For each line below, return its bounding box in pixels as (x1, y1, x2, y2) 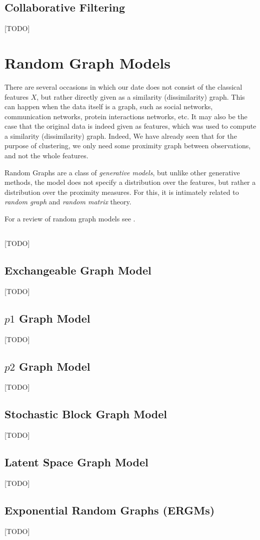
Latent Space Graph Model (4, 454, 148, 470)
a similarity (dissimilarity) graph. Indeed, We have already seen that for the (4, 130, 237, 141)
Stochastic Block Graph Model (4, 406, 167, 422)
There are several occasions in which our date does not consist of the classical (4, 81, 242, 92)
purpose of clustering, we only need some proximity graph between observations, (4, 140, 251, 151)
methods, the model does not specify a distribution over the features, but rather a (4, 177, 256, 187)
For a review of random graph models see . (4, 213, 135, 224)
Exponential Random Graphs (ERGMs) (4, 502, 215, 517)
